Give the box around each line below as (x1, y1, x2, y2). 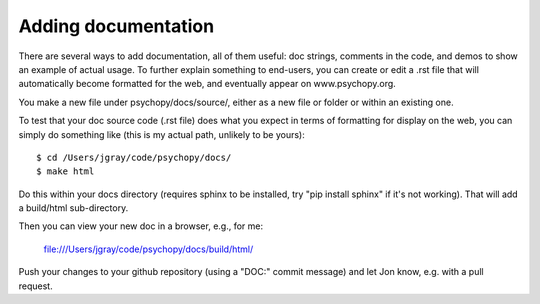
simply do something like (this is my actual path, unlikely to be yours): (18, 128, 305, 140)
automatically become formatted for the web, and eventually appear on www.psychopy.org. (18, 78, 397, 90)
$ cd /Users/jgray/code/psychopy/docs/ (36, 151, 232, 163)
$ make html (36, 166, 95, 177)
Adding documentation (18, 15, 215, 37)
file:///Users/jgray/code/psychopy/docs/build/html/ (43, 243, 254, 255)
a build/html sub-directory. (18, 202, 129, 214)
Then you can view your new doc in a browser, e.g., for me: (18, 220, 264, 232)
